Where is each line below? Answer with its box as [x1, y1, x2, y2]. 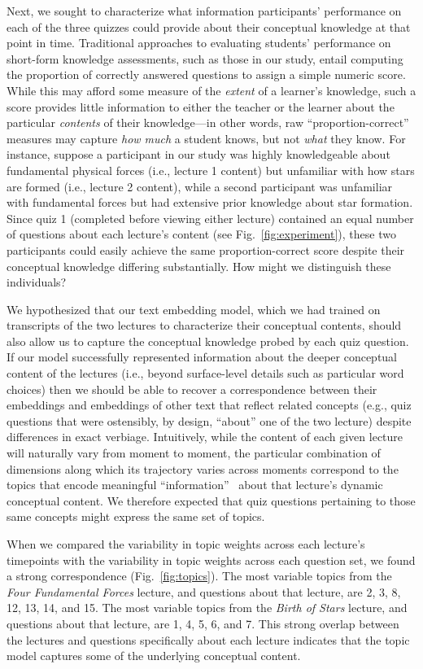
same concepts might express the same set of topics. [7, 508, 265, 525]
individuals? [7, 273, 67, 291]
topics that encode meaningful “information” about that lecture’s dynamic [7, 476, 383, 493]
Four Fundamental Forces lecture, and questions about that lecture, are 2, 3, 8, [7, 583, 401, 600]
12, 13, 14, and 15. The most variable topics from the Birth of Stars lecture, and [7, 599, 408, 616]
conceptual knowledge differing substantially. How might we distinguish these [7, 257, 391, 274]
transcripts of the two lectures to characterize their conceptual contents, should [7, 317, 402, 334]
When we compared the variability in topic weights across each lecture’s [7, 536, 365, 552]
